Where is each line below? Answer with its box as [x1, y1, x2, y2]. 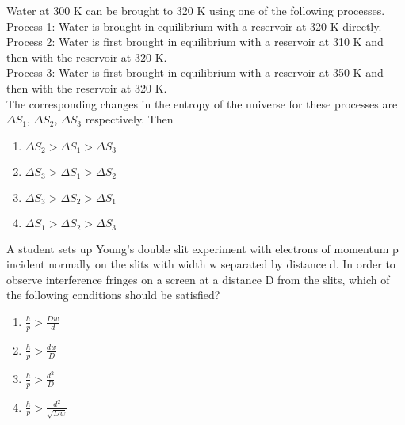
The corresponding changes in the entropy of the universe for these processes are [6, 95, 398, 112]
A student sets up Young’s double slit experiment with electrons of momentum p [6, 240, 399, 256]
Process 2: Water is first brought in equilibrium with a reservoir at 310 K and [6, 33, 384, 50]
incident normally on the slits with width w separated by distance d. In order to [6, 256, 395, 272]
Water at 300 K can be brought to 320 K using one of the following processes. [6, 2, 385, 18]
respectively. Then [85, 111, 174, 127]
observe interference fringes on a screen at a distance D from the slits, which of [6, 271, 390, 287]
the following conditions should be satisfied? [6, 286, 220, 303]
